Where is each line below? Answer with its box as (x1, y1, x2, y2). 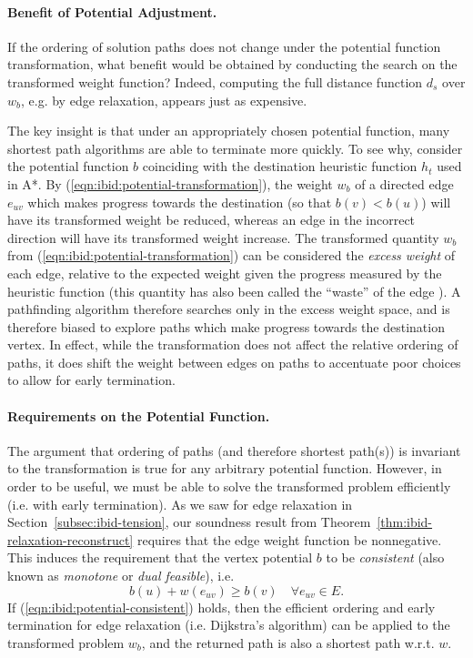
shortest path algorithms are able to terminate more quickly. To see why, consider (7, 138, 463, 157)
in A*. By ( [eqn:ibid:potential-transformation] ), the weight (7, 174, 333, 193)
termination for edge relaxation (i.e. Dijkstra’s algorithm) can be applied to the (7, 615, 450, 634)
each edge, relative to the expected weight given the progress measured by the (7, 263, 442, 282)
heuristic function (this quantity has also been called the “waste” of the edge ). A (7, 281, 461, 300)
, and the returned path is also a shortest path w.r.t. (141, 633, 435, 652)
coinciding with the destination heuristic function (142, 157, 418, 176)
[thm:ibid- (377, 512, 433, 531)
